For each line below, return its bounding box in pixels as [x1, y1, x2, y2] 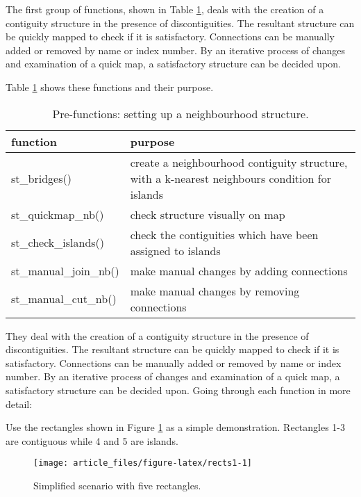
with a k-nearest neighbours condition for [130, 170, 331, 186]
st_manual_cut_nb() [11, 291, 117, 307]
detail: [6, 396, 33, 411]
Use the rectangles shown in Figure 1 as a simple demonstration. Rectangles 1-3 [6, 420, 346, 434]
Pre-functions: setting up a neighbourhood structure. [52, 105, 309, 122]
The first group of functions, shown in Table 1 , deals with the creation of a [6, 2, 324, 16]
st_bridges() [11, 170, 72, 186]
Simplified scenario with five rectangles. [33, 478, 201, 492]
